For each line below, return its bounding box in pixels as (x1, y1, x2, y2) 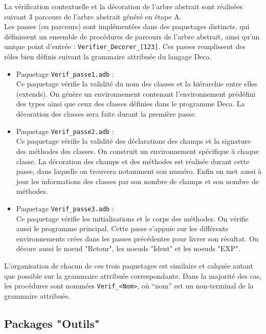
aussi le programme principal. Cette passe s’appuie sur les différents (16, 223, 229, 234)
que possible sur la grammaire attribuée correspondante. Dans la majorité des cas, (4, 270, 262, 281)
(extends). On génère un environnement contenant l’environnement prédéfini (16, 88, 256, 99)
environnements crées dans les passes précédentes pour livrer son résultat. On (16, 233, 259, 243)
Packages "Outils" (4, 315, 100, 331)
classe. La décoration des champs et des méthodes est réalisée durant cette (16, 155, 250, 166)
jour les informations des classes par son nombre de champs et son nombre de (16, 175, 259, 186)
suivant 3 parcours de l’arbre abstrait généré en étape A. (4, 11, 182, 21)
